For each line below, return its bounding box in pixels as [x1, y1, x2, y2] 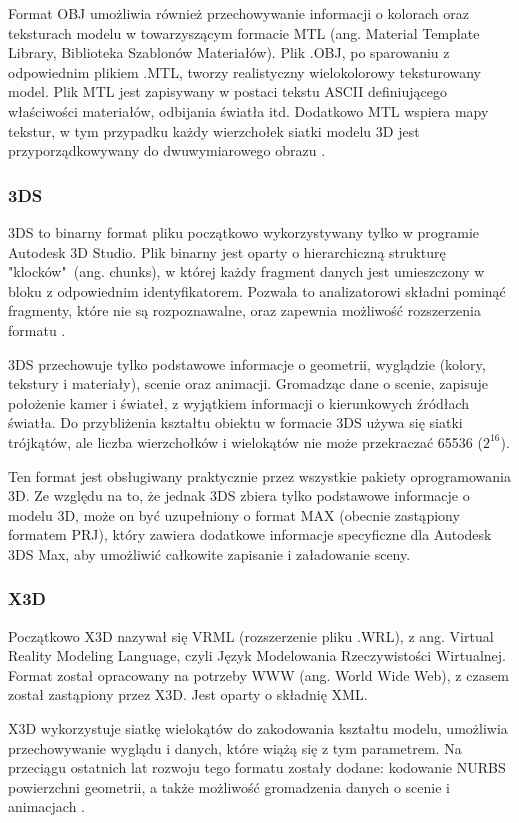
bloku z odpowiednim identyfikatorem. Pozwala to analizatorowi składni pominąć [8, 280, 506, 301]
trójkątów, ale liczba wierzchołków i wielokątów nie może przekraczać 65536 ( [8, 431, 483, 452]
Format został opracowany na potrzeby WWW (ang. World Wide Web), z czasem [8, 664, 510, 685]
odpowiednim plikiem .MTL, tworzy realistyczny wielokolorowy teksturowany [8, 61, 482, 82]
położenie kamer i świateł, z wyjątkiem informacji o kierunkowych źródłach [8, 392, 470, 413]
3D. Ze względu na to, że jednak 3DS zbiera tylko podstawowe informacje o [8, 485, 470, 506]
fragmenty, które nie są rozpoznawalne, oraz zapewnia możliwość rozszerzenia [8, 300, 481, 321]
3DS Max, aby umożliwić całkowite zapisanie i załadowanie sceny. [8, 543, 411, 564]
